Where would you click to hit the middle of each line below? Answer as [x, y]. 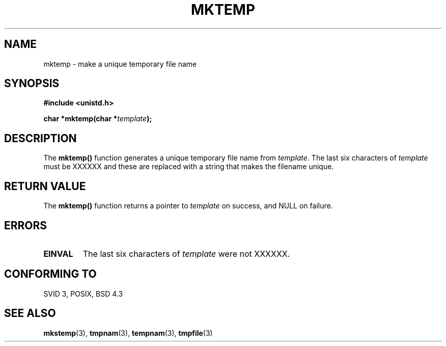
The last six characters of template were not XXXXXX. [186, 254]
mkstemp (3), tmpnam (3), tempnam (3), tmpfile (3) [128, 333]
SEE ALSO [30, 313]
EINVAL [58, 254]
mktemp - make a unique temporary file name [120, 64]
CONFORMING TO [50, 274]
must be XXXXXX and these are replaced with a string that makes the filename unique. [189, 167]
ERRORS [26, 225]
